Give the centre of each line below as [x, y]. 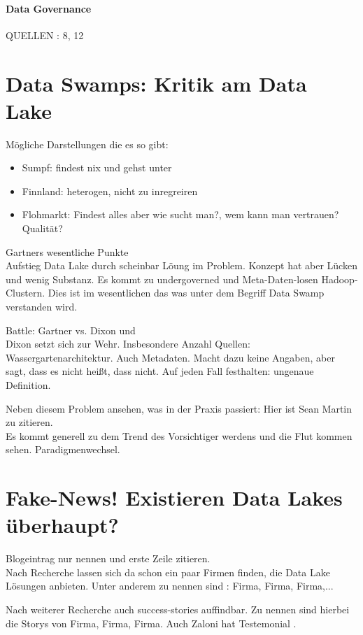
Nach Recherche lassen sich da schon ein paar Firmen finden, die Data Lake [168, 572]
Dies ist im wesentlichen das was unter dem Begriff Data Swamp [186, 293]
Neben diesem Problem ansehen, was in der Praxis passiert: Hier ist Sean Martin [179, 408]
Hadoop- [340, 279]
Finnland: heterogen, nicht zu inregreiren [110, 191]
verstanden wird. [42, 307]
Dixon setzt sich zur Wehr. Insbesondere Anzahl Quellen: [128, 344]
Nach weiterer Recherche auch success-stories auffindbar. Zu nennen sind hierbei [178, 609]
